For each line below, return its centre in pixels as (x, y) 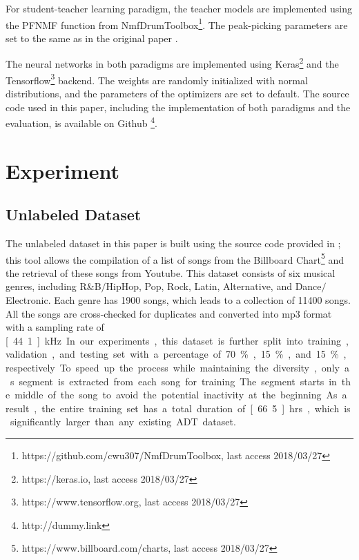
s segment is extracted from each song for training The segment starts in (173, 381)
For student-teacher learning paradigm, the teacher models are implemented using (179, 8)
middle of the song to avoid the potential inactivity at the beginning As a (181, 395)
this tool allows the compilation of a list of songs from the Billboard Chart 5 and (175, 258)
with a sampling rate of (55, 327)
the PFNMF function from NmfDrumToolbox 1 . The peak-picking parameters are (177, 23)
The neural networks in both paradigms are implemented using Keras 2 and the (172, 63)
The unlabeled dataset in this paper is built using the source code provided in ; (173, 243)
